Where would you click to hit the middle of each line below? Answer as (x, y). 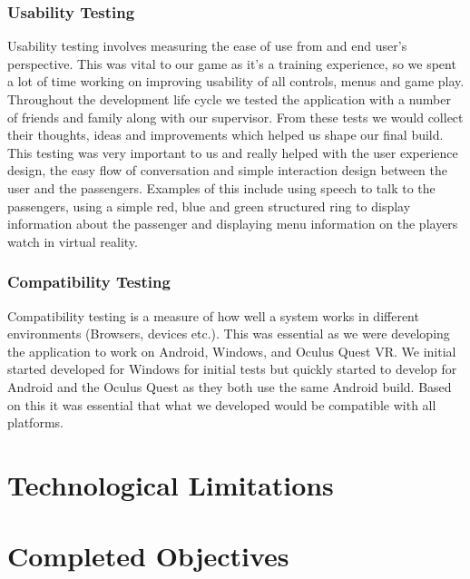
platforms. (35, 422)
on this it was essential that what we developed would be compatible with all (222, 404)
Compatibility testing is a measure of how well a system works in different (213, 315)
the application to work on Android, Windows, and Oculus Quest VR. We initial (232, 351)
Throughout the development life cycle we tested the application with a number (229, 99)
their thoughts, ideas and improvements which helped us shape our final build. (225, 135)
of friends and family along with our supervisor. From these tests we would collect (235, 117)
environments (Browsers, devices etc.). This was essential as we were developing (229, 334)
